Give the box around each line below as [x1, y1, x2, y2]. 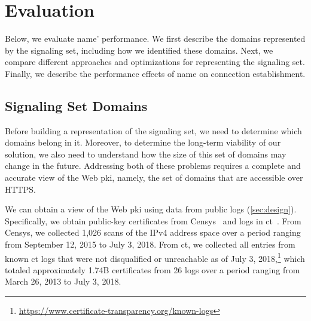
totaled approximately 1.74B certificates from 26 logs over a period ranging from [5, 263, 300, 276]
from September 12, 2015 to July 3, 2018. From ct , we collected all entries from [5, 238, 295, 251]
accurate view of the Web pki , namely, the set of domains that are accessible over [5, 171, 303, 184]
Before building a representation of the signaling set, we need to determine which [5, 124, 302, 137]
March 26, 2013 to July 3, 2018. [5, 275, 121, 288]
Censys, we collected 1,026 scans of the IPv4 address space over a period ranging [5, 226, 301, 239]
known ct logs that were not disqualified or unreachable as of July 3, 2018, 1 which [5, 250, 305, 264]
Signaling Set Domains [5, 96, 148, 115]
